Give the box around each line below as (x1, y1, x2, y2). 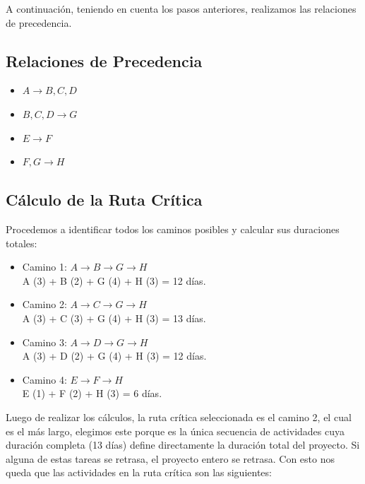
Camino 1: (22, 259, 67, 274)
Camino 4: (22, 372, 67, 386)
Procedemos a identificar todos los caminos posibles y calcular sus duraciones (6, 221, 340, 236)
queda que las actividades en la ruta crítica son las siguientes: (6, 465, 272, 480)
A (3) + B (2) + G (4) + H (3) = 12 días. (22, 273, 206, 288)
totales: (6, 235, 37, 250)
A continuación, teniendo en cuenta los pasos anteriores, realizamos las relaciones (6, 1, 357, 16)
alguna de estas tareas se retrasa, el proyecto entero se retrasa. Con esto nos (6, 451, 335, 466)
